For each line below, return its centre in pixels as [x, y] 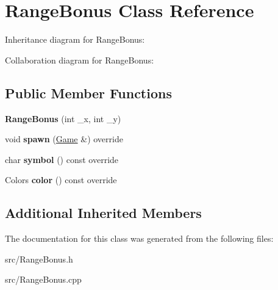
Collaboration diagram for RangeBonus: [80, 60]
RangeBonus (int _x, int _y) [63, 118]
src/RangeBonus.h [39, 259]
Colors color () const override [61, 180]
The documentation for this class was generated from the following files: [139, 238]
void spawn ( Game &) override [64, 139]
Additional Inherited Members [103, 213]
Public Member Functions [88, 92]
